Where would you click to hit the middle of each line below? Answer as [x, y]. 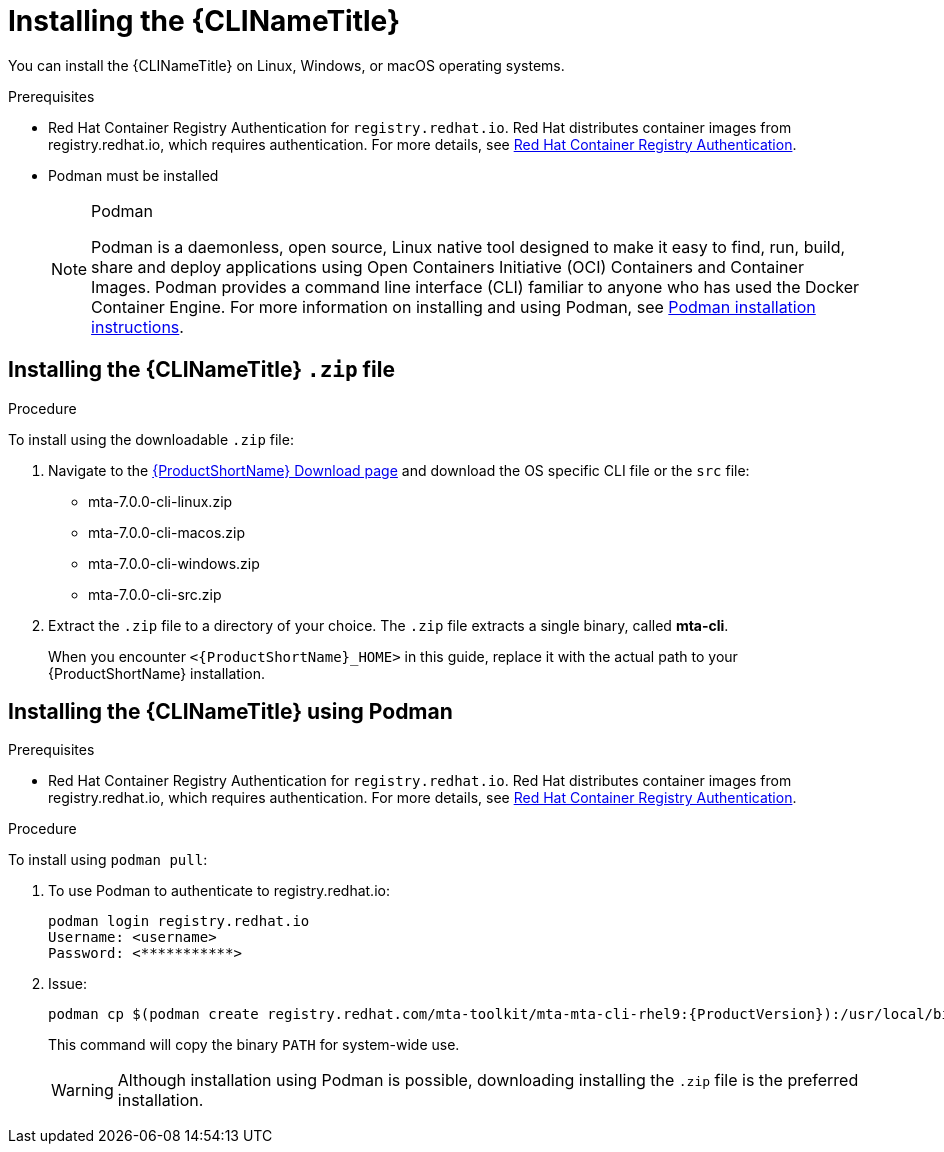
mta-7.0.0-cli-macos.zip [167, 532]
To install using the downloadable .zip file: [151, 439]
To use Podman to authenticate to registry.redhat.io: [219, 891]
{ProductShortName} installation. [156, 673]
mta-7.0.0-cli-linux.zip [160, 501]
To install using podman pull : [108, 860]
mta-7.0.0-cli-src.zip [155, 594]
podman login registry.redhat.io [179, 921]
